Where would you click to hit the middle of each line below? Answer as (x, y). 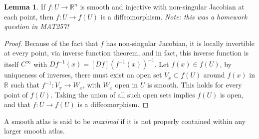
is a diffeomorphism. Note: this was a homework (174, 16)
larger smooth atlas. (34, 131)
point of (16, 94)
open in (127, 85)
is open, (232, 94)
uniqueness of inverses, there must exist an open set (83, 75)
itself (11, 64)
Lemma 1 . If (25, 6)
